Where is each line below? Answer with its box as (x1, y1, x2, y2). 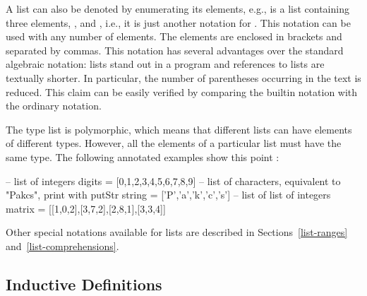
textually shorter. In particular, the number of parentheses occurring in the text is (6, 70, 361, 85)
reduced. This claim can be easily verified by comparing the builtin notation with (6, 84, 358, 99)
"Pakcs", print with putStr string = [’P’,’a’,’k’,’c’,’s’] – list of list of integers (6, 187, 331, 202)
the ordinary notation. (6, 98, 102, 113)
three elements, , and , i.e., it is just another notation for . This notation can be (6, 15, 351, 30)
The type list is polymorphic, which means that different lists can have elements (6, 122, 352, 136)
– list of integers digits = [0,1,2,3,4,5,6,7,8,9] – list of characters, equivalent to (6, 173, 341, 188)
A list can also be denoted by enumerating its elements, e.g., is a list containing (6, 1, 349, 16)
